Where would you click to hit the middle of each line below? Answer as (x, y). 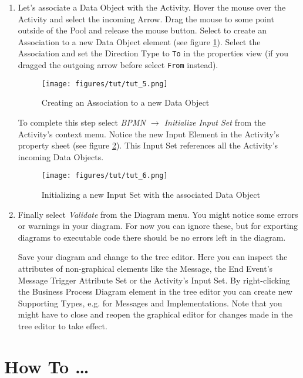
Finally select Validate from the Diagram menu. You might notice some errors (158, 214)
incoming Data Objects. (61, 156)
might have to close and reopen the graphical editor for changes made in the (155, 314)
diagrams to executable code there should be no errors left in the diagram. (152, 237)
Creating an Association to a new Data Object (125, 102)
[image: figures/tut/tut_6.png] (105, 176)
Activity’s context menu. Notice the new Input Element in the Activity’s (149, 134)
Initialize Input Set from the (215, 122)
